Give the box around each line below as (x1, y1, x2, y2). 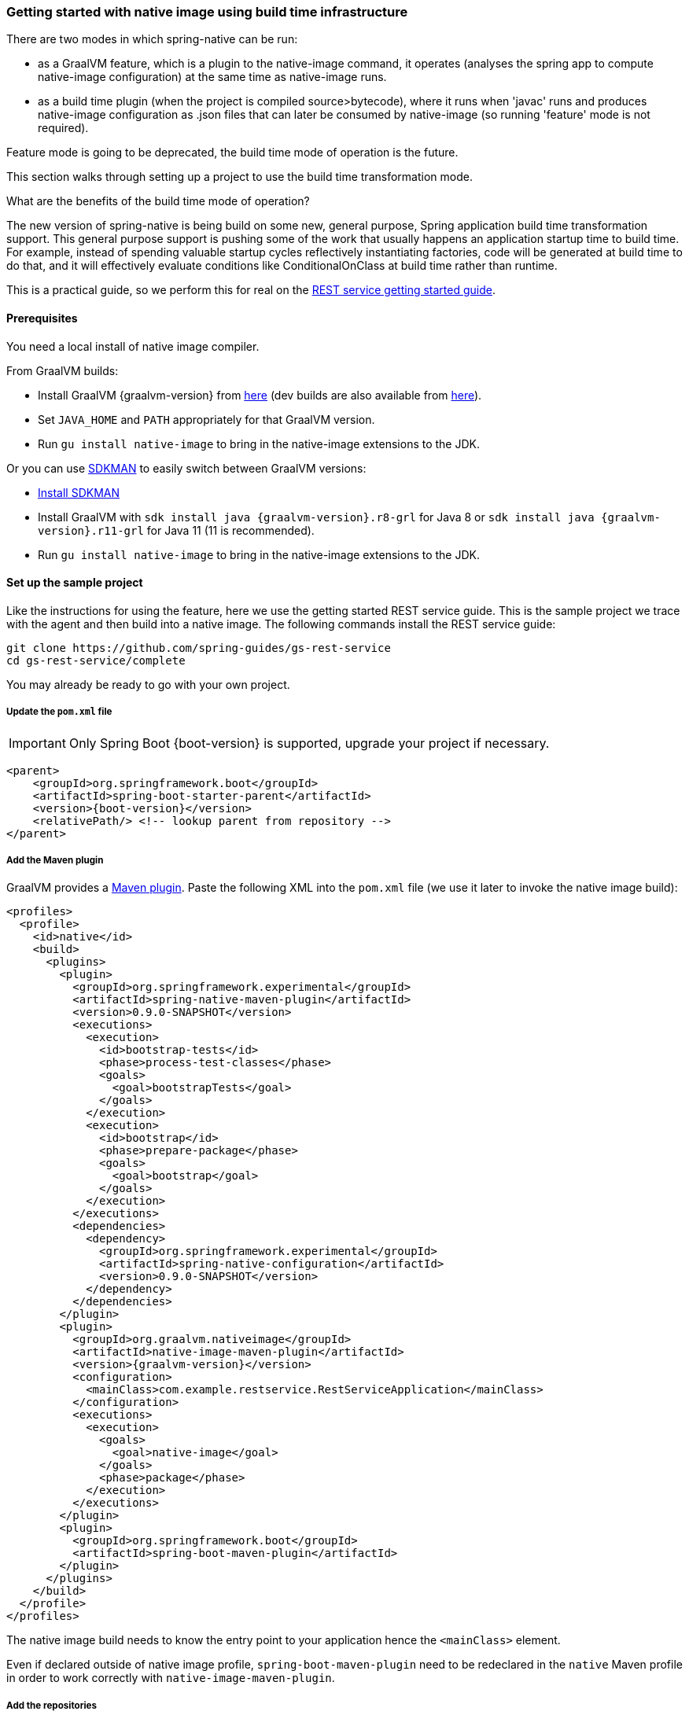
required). (38, 121, 89, 135)
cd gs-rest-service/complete (6, 653, 186, 667)
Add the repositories (6, 1699, 98, 1711)
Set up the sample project (6, 576, 143, 590)
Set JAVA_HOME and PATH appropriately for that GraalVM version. (38, 412, 375, 426)
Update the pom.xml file (6, 706, 112, 718)
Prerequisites (6, 311, 78, 325)
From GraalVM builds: (6, 363, 119, 377)
